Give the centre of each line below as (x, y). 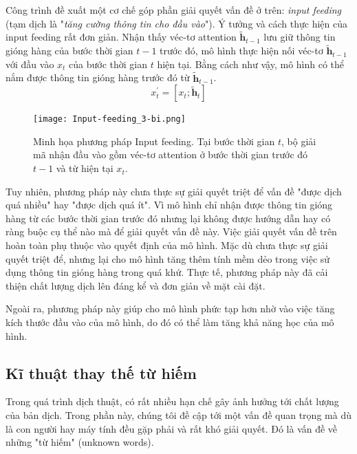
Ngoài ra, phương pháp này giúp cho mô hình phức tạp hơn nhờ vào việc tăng (170, 309)
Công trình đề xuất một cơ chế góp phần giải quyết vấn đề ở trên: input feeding (173, 10)
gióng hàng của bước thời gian (69, 51)
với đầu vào (30, 64)
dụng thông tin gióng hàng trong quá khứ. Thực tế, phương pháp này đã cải (167, 272)
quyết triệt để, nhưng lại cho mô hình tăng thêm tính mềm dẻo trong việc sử (168, 258)
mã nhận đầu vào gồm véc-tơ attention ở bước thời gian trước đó (171, 154)
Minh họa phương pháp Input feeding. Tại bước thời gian (154, 141)
